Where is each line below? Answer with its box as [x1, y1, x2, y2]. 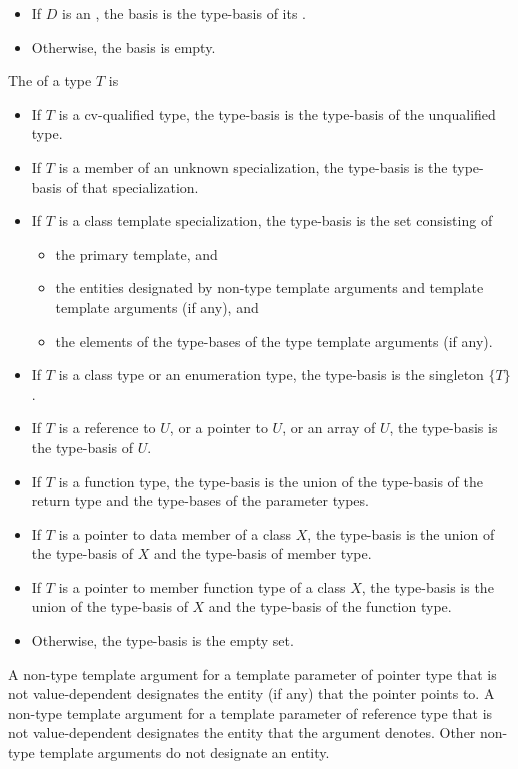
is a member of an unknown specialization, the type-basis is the [58, 156, 448, 177]
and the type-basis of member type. [153, 543, 372, 564]
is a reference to [58, 417, 156, 438]
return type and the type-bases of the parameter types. [31, 490, 369, 511]
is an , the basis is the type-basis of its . [62, 3, 307, 23]
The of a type [8, 70, 92, 91]
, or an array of [282, 417, 376, 438]
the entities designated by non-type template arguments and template [55, 277, 484, 298]
